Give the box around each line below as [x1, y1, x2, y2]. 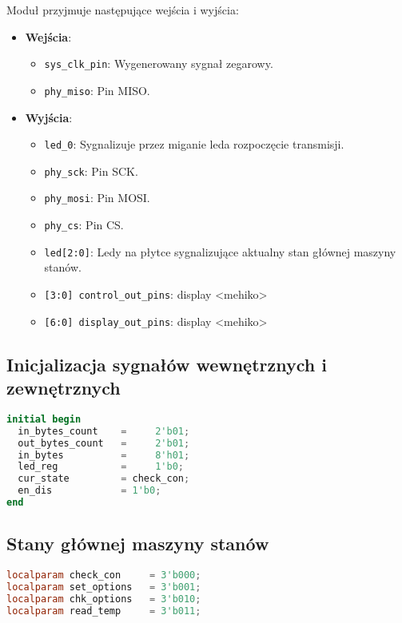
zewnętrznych [6, 375, 121, 400]
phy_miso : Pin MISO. [44, 81, 150, 98]
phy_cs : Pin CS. [44, 216, 124, 233]
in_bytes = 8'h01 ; [18, 449, 190, 461]
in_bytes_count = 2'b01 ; [18, 425, 190, 437]
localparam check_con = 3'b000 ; [6, 569, 201, 581]
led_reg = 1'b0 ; [18, 461, 184, 473]
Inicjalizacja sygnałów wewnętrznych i [6, 351, 327, 376]
